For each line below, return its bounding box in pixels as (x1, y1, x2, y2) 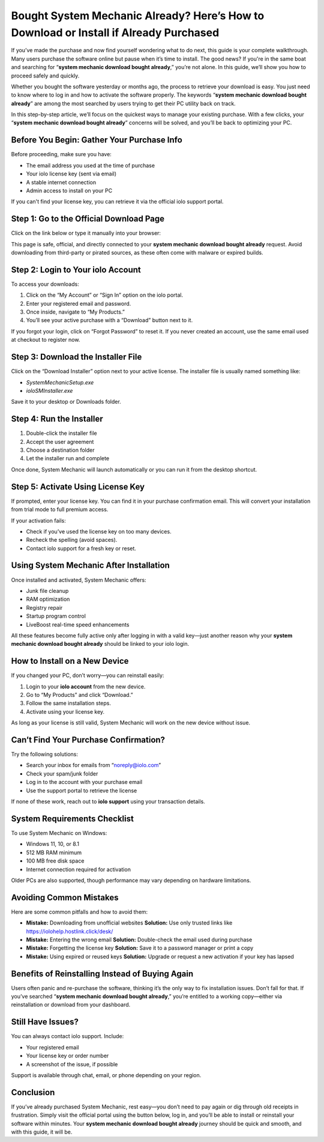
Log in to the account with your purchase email (26, 779, 143, 786)
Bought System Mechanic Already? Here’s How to (11, 9, 265, 22)
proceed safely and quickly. (11, 72, 80, 79)
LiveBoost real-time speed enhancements (26, 621, 130, 628)
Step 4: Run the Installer (11, 414, 103, 424)
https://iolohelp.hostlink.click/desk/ (26, 928, 113, 935)
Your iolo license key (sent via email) (26, 170, 117, 177)
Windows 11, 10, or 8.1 (26, 840, 79, 848)
